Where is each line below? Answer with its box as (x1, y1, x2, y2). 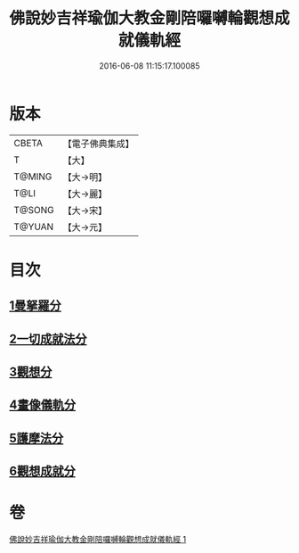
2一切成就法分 (9, 331, 87, 346)
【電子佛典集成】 (62, 137, 135, 150)
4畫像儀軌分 (9, 398, 77, 413)
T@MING (13, 170, 53, 183)
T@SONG (13, 203, 55, 216)
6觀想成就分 (9, 464, 76, 479)
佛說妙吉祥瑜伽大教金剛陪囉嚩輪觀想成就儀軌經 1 (9, 534, 187, 545)
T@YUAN (13, 220, 54, 233)
